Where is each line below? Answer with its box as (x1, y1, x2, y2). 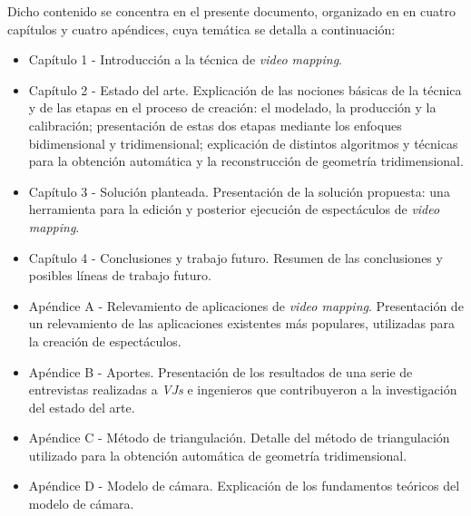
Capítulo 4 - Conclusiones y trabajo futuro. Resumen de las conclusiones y (28, 248, 443, 267)
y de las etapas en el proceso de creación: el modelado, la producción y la (28, 98, 437, 117)
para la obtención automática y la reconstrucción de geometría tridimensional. (28, 151, 464, 170)
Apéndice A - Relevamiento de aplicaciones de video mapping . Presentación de (28, 296, 464, 315)
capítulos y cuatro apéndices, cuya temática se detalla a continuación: (7, 19, 396, 38)
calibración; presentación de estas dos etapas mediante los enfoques (28, 115, 402, 134)
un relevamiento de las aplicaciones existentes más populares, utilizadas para (28, 314, 456, 333)
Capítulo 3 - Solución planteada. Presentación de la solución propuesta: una (28, 181, 450, 200)
